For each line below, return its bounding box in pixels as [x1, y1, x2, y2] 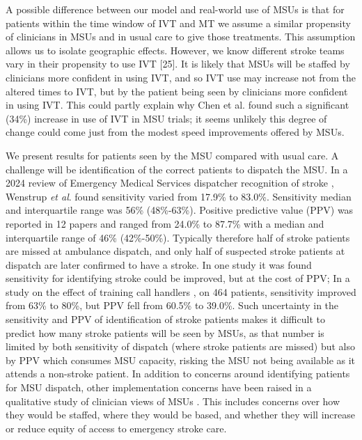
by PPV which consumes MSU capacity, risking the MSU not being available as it [6, 352, 356, 367]
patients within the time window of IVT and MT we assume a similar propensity [6, 15, 351, 30]
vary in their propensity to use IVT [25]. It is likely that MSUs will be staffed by [6, 56, 350, 71]
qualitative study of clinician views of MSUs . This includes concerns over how [6, 393, 340, 408]
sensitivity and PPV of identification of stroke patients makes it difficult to [6, 312, 325, 327]
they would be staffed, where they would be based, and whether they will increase [6, 407, 355, 422]
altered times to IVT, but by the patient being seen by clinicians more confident [6, 84, 348, 98]
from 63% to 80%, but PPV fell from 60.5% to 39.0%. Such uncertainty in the [6, 298, 339, 313]
